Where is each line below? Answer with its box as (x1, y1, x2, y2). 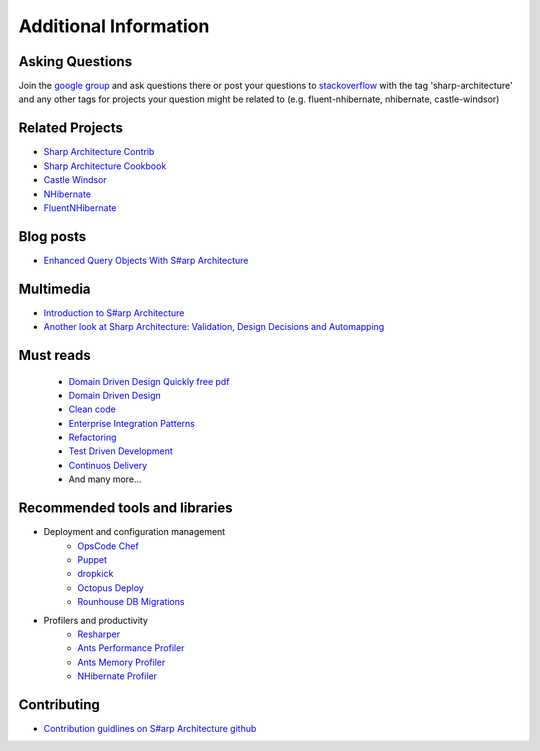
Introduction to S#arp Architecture (43, 306, 185, 319)
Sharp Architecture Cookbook (43, 160, 167, 172)
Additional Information (18, 15, 210, 37)
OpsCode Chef (77, 540, 139, 552)
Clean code (68, 403, 117, 415)
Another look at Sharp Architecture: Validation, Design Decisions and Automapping (43, 321, 385, 333)
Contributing (18, 696, 100, 713)
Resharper (77, 628, 120, 640)
